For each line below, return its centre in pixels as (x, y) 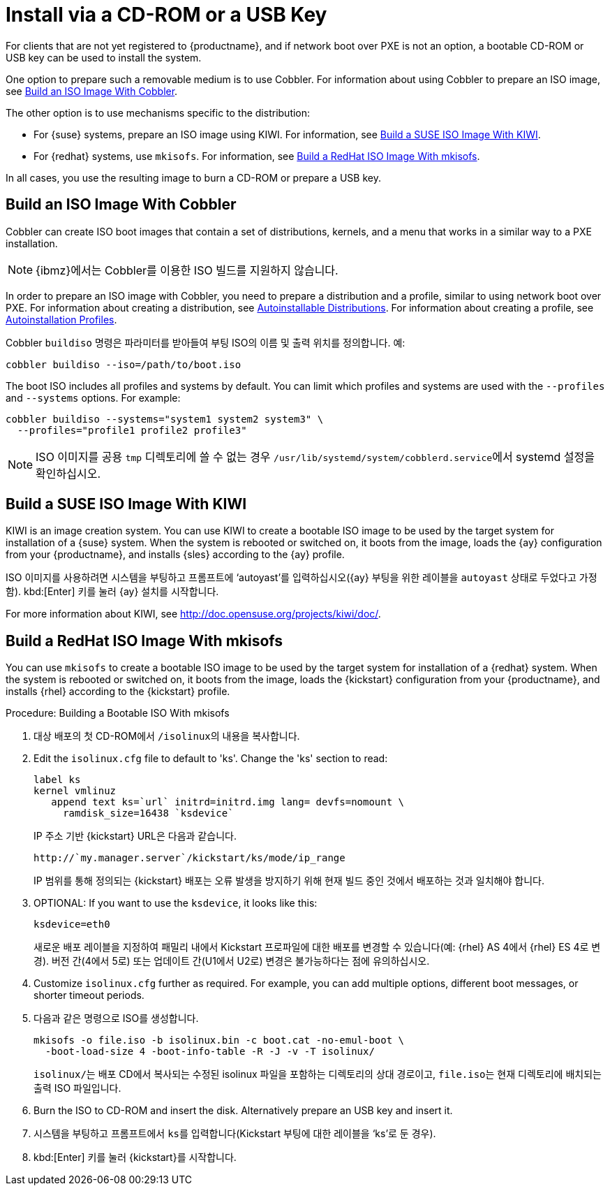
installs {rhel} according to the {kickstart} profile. (118, 692)
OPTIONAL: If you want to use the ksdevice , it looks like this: (176, 903)
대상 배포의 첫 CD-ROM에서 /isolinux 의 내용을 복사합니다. (167, 736)
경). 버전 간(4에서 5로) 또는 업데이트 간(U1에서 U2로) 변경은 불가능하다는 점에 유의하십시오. (232, 961)
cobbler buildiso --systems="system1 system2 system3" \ (165, 419)
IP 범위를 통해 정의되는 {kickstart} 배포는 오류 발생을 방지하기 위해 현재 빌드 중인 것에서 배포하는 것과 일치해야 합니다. (289, 881)
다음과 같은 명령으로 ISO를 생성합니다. (116, 1018)
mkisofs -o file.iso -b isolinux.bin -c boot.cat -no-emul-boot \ (219, 1040)
